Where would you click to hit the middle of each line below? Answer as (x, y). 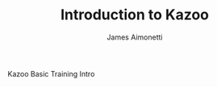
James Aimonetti (135, 37)
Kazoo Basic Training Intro (51, 73)
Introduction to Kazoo (135, 15)
